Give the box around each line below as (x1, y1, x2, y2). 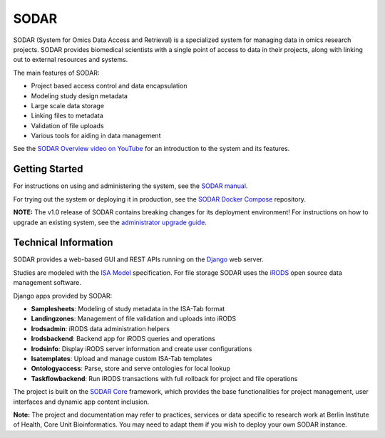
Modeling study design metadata (31, 91, 128, 100)
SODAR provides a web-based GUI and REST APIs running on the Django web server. (13, 255, 264, 264)
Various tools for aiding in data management (31, 132, 161, 140)
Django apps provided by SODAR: (13, 291, 113, 300)
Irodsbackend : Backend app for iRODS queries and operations (31, 335, 215, 343)
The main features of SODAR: (13, 68, 100, 77)
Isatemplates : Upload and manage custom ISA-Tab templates (31, 354, 212, 363)
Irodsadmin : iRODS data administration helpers (31, 324, 170, 333)
